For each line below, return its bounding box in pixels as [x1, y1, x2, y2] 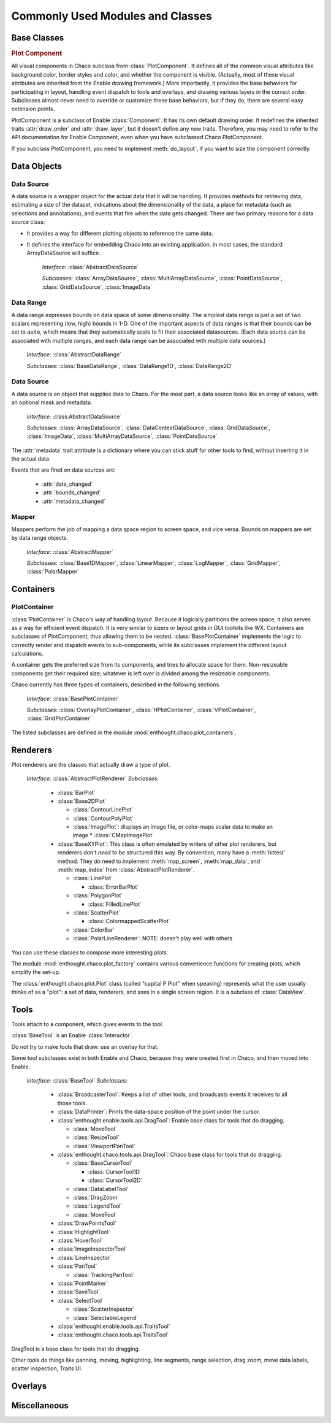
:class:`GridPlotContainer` [26, 715, 92, 722]
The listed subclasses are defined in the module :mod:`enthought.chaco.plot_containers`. [11, 729, 237, 736]
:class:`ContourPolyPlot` [72, 815, 134, 822]
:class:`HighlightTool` [57, 1228, 110, 1235]
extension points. [11, 105, 55, 113]
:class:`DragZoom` [72, 1194, 120, 1202]
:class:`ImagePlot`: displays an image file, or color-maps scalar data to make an [72, 823, 273, 830]
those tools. [57, 1099, 87, 1107]
